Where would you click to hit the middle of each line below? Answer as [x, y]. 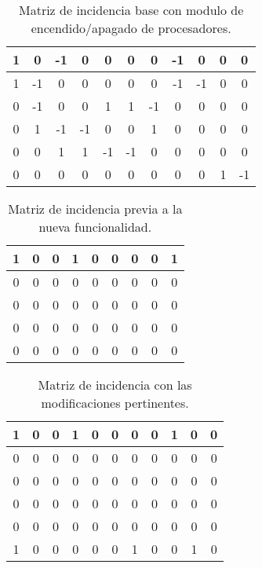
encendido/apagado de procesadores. [131, 28]
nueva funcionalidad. [95, 227]
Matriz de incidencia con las [115, 385]
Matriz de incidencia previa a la [95, 209]
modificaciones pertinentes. [115, 403]
